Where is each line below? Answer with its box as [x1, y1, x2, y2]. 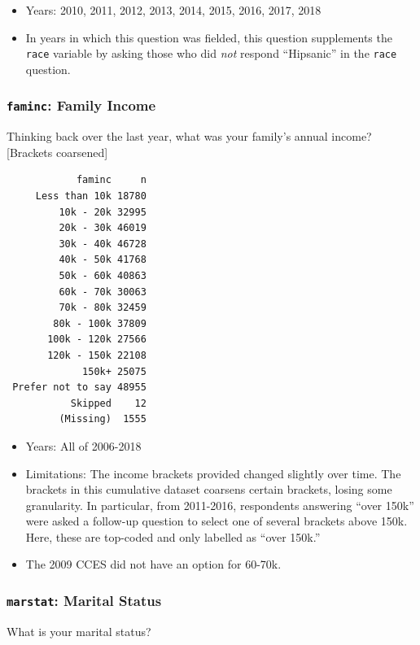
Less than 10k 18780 [35, 190, 147, 202]
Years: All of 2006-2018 [25, 437, 142, 454]
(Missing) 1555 [59, 413, 147, 425]
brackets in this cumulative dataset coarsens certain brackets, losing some [25, 481, 392, 498]
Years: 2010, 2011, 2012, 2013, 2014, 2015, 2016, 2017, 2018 [25, 2, 322, 18]
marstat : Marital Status [7, 590, 162, 610]
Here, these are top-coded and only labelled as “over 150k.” [25, 528, 321, 545]
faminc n [76, 174, 147, 186]
